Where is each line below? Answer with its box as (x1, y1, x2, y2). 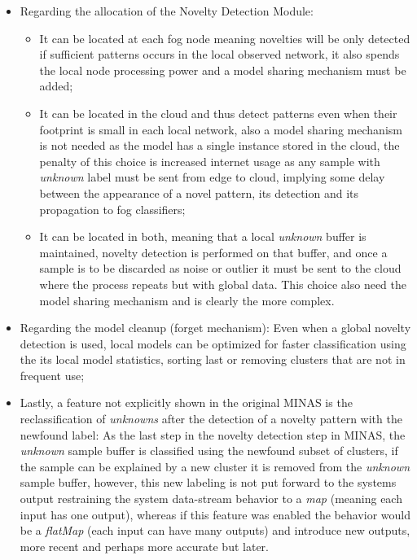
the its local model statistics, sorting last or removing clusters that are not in (20, 351, 406, 368)
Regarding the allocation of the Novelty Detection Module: (20, 2, 314, 19)
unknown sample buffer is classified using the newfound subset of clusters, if (20, 442, 398, 459)
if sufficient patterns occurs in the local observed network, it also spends (39, 46, 400, 63)
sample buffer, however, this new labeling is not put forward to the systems (20, 474, 397, 491)
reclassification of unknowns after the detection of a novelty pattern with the (20, 410, 402, 427)
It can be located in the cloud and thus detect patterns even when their (39, 104, 397, 121)
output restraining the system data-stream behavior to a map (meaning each (20, 490, 402, 507)
